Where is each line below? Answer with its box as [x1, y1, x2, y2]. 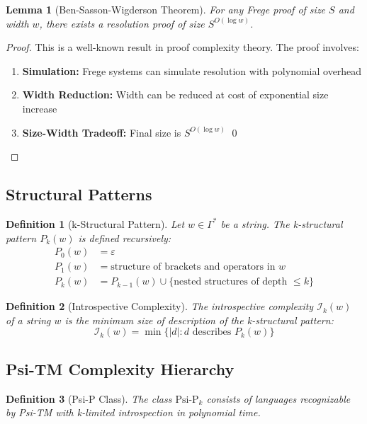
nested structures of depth [174, 277, 288, 287]
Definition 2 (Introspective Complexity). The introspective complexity [6, 299, 314, 314]
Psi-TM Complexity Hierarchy [6, 357, 235, 379]
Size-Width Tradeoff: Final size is [22, 125, 181, 139]
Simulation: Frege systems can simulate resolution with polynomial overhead [22, 63, 362, 78]
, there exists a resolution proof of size [39, 16, 205, 30]
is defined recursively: [78, 230, 171, 245]
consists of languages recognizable [206, 391, 351, 406]
